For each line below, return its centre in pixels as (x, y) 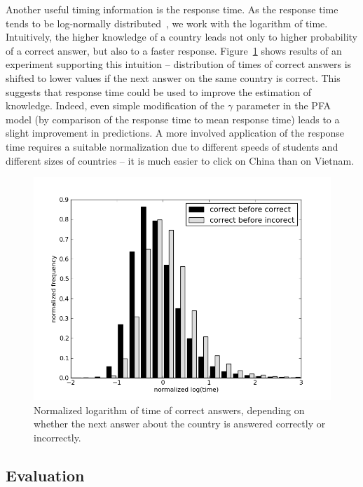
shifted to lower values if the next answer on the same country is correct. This (173, 77)
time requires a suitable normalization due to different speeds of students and (172, 146)
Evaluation (45, 475)
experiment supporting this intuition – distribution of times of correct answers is (179, 64)
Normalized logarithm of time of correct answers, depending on (169, 410)
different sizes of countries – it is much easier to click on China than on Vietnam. (180, 160)
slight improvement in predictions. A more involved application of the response (175, 133)
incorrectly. (57, 437)
